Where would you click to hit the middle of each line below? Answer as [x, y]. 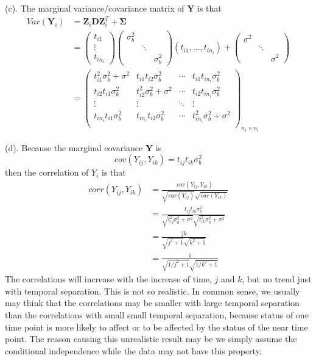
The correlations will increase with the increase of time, [108, 279]
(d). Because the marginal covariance [74, 147]
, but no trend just [277, 279]
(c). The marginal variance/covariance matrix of [95, 8]
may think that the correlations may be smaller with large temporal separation [152, 303]
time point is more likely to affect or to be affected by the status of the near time [156, 327]
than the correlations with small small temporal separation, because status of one [157, 315]
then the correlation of [47, 172]
